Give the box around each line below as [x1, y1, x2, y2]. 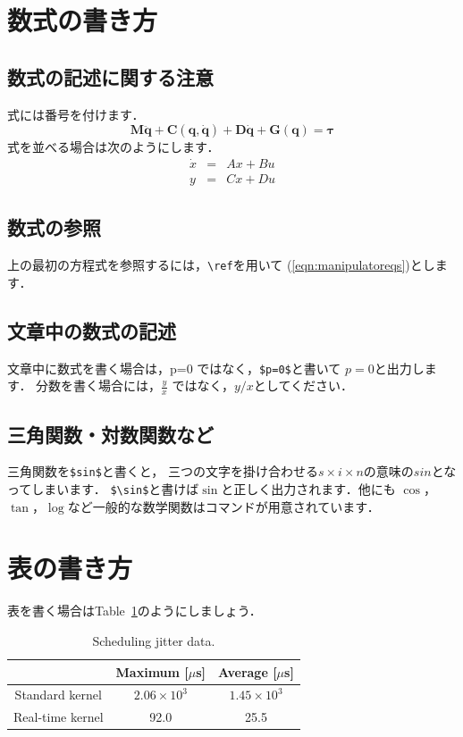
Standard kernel [14, 685, 102, 704]
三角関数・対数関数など [7, 420, 214, 448]
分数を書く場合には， [36, 376, 162, 395]
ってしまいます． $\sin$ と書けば [7, 480, 199, 498]
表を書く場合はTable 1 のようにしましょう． [7, 601, 262, 620]
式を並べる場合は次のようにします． [7, 138, 220, 156]
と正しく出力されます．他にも [221, 480, 396, 498]
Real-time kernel [13, 708, 104, 726]
